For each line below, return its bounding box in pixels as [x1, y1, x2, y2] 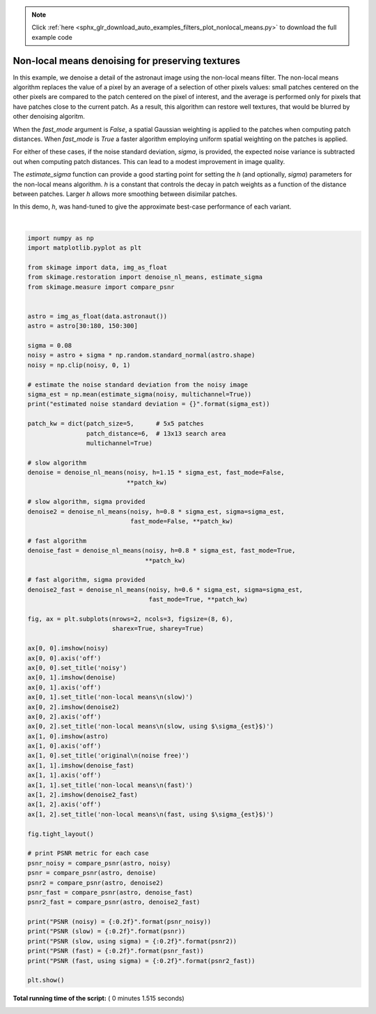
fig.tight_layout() [27, 830, 94, 837]
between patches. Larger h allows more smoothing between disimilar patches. [13, 189, 237, 198]
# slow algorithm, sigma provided [27, 498, 146, 506]
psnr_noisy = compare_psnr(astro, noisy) [27, 859, 171, 867]
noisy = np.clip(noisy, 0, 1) [27, 361, 131, 369]
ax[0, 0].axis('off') [27, 654, 102, 662]
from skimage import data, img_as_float [27, 263, 167, 271]
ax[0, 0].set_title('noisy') [27, 664, 127, 671]
